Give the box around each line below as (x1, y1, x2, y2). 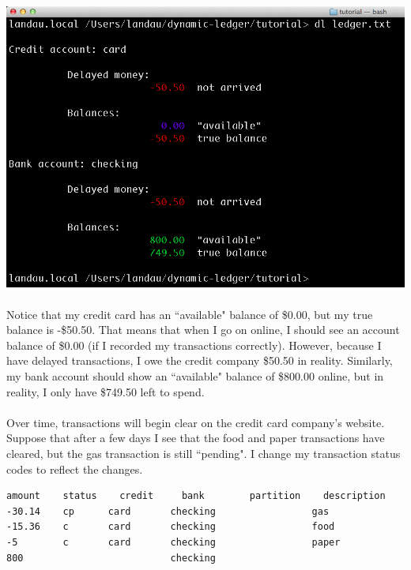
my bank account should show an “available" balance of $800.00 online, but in (6, 368, 384, 384)
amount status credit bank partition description (6, 490, 386, 502)
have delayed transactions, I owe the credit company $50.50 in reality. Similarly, (6, 352, 393, 369)
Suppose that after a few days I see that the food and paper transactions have (6, 429, 385, 446)
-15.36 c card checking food (6, 521, 335, 533)
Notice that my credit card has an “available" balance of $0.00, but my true (6, 306, 373, 322)
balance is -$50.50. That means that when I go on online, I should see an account (6, 321, 400, 338)
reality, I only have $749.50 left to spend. (6, 383, 205, 399)
